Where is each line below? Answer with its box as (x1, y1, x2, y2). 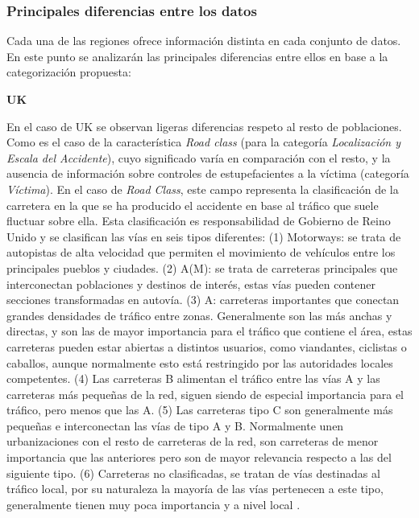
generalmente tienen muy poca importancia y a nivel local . (6, 495, 301, 512)
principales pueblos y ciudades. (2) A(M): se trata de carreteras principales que (6, 259, 398, 276)
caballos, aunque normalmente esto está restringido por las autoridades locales (6, 354, 393, 371)
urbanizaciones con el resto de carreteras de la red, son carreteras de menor (6, 433, 379, 450)
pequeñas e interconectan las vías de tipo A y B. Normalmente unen (6, 417, 344, 434)
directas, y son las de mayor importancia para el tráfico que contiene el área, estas (6, 323, 413, 339)
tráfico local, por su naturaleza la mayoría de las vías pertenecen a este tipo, (6, 480, 384, 497)
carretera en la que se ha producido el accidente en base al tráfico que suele (6, 196, 379, 213)
